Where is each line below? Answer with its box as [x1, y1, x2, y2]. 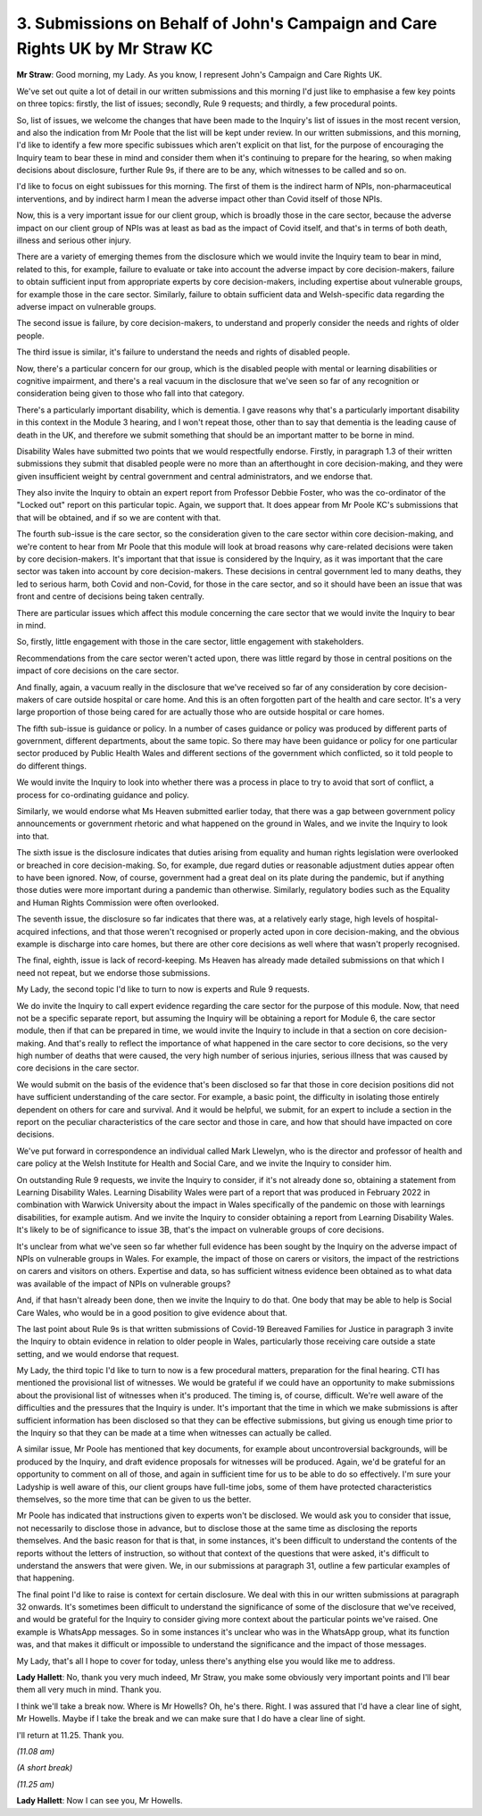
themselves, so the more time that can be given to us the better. [16, 1494, 252, 1504]
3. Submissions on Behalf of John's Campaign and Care [16, 13, 437, 33]
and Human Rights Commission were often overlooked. [16, 897, 220, 908]
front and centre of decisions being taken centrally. [16, 591, 205, 602]
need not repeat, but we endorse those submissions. [16, 967, 211, 978]
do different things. [16, 760, 87, 771]
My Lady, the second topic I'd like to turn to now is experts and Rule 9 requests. [16, 984, 310, 995]
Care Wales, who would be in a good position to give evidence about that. [16, 1307, 287, 1318]
